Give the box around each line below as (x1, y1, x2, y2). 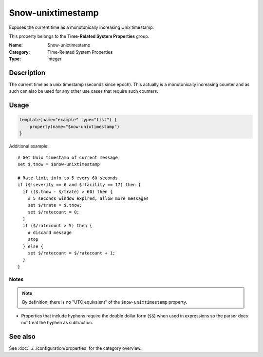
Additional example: (9, 143, 49, 149)
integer (47, 56, 62, 62)
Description (9, 68, 46, 77)
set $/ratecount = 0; (27, 209, 80, 215)
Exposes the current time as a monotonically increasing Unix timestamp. (9, 24, 154, 30)
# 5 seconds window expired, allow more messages (27, 195, 149, 201)
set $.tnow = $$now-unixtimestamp (18, 161, 100, 167)
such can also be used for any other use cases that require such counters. (9, 88, 158, 94)
